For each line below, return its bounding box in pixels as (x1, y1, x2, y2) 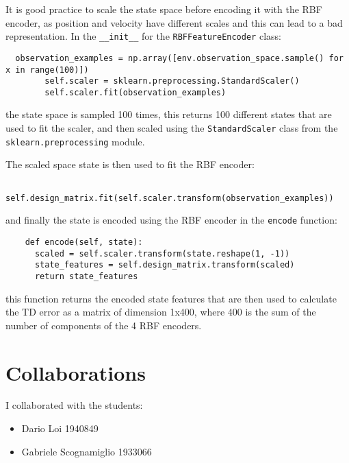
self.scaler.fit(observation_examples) (44, 87, 227, 97)
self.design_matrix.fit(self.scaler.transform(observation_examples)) (5, 193, 334, 203)
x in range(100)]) (5, 64, 89, 75)
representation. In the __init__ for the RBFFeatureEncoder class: (5, 29, 281, 43)
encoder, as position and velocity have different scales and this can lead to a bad (5, 15, 343, 29)
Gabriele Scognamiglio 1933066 (21, 444, 152, 458)
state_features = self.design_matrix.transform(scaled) (34, 260, 295, 270)
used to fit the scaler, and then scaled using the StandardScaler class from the (5, 121, 338, 135)
